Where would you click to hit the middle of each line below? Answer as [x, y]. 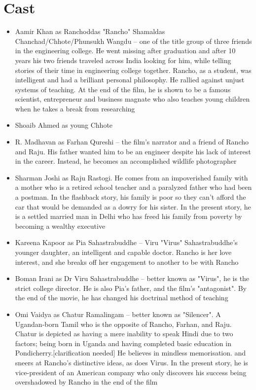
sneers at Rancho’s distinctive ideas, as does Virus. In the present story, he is [131, 362]
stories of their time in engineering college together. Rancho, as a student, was [133, 70]
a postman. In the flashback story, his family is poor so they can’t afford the [130, 197]
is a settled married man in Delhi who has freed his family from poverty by [128, 216]
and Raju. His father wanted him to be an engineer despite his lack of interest [133, 151]
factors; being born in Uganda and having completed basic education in [123, 343]
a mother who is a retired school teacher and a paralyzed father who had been [133, 187]
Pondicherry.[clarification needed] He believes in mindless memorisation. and [130, 353]
